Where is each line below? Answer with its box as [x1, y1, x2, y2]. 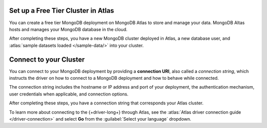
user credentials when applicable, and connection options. [9, 91, 129, 97]
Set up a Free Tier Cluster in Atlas [9, 6, 114, 15]
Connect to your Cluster [9, 55, 85, 64]
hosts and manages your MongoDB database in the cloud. [9, 26, 128, 32]
